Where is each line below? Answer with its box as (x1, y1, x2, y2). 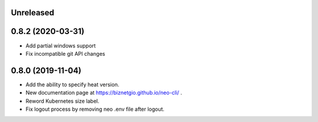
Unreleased (11, 8, 55, 18)
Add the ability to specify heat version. (25, 81, 120, 88)
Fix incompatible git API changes (25, 50, 105, 57)
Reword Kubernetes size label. (25, 97, 100, 104)
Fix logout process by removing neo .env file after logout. (25, 106, 165, 113)
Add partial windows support (25, 42, 96, 49)
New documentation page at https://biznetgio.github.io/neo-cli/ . (25, 89, 183, 96)
